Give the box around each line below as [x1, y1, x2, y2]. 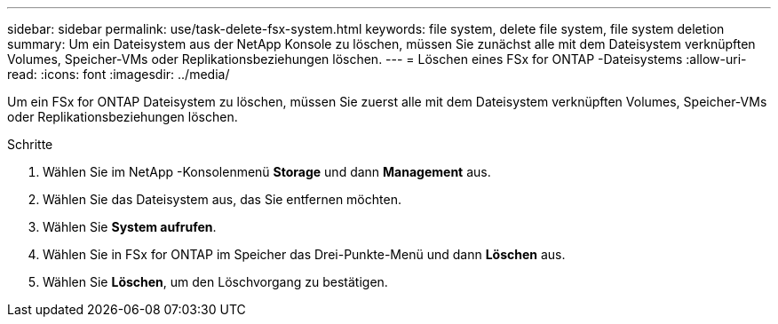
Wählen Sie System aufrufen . [43, 219, 217, 234]
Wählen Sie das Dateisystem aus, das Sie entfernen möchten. [43, 192, 401, 207]
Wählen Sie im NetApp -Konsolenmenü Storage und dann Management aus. [43, 164, 491, 179]
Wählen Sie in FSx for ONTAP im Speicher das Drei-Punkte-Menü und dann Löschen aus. [43, 247, 566, 262]
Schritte [7, 137, 53, 152]
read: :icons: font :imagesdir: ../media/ [7, 67, 230, 82]
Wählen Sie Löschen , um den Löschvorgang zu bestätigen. [43, 274, 388, 289]
